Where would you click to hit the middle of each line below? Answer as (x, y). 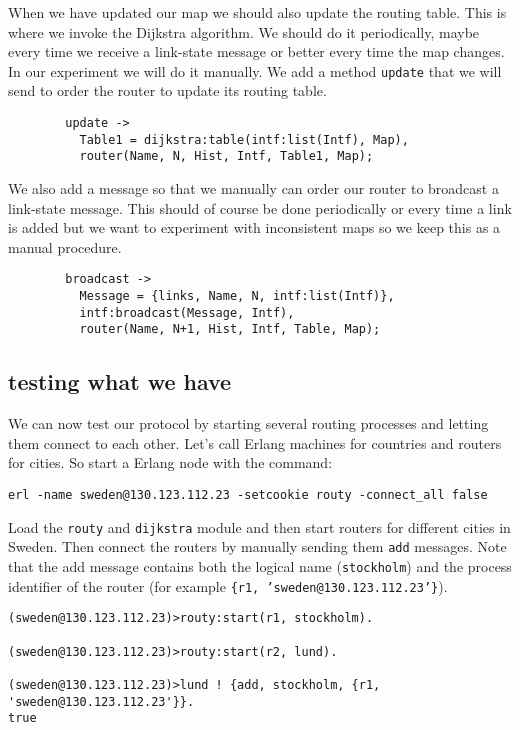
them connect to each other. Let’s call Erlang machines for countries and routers (255, 442)
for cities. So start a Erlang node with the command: (170, 462)
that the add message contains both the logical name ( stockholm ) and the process (260, 565)
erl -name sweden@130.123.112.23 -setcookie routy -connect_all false (248, 494)
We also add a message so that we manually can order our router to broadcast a (253, 188)
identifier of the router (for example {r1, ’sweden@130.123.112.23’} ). (228, 585)
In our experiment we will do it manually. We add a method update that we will (255, 70)
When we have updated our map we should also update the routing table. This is (257, 12)
